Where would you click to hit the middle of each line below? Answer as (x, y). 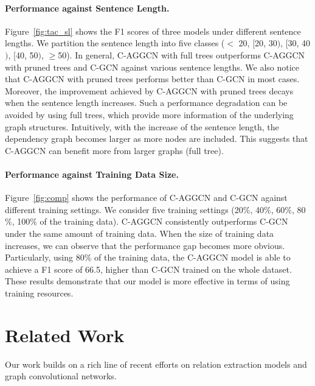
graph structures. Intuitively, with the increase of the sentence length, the (142, 126)
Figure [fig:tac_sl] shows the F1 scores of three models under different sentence (153, 31)
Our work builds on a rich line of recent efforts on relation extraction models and (156, 364)
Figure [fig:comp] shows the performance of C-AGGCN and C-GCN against (146, 198)
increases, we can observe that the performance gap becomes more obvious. (145, 245)
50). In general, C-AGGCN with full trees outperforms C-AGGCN (182, 54)
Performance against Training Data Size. (92, 174)
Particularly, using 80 (45, 257)
